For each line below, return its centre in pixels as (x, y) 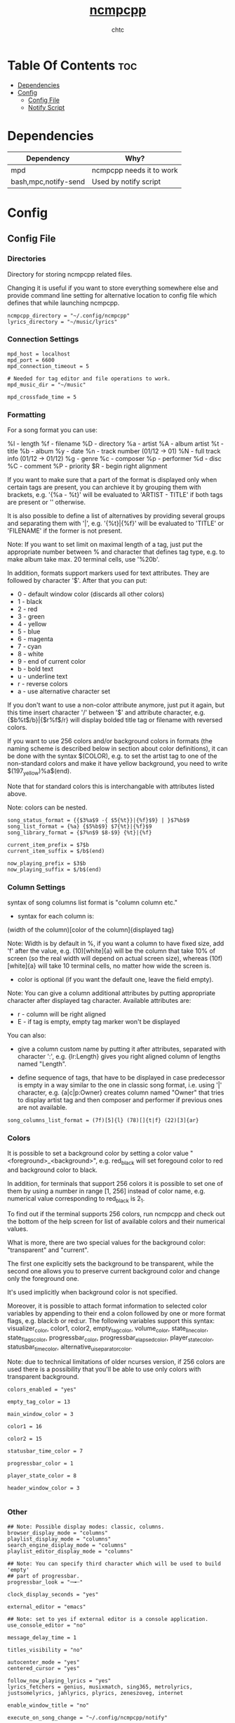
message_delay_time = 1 (42, 1637)
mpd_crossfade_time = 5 (42, 397)
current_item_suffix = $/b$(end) (56, 851)
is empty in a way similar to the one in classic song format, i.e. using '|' (120, 1085)
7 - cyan (29, 647)
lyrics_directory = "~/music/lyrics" (62, 322)
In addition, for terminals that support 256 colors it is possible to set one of (115, 1184)
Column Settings (36, 887)
